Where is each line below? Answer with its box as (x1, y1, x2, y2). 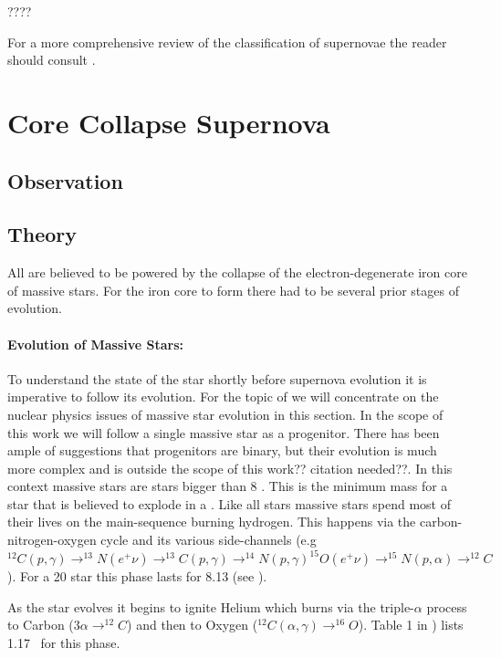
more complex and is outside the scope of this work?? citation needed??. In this (7, 458, 453, 477)
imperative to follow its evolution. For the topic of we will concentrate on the (7, 387, 439, 406)
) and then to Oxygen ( (127, 615, 258, 634)
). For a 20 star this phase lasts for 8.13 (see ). (7, 567, 267, 586)
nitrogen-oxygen (7, 530, 97, 549)
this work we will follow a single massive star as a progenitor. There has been (7, 423, 440, 442)
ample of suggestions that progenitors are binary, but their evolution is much (7, 441, 437, 460)
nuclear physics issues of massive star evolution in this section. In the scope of (7, 404, 444, 423)
